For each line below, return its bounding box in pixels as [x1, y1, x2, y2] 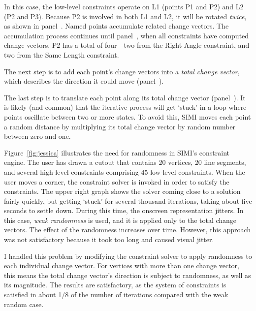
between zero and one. [4, 131, 71, 141]
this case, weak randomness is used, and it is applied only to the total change [4, 215, 237, 225]
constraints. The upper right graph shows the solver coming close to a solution [4, 186, 241, 196]
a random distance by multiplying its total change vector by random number [4, 121, 236, 131]
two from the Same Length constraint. [4, 49, 119, 60]
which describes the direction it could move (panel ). [4, 76, 164, 86]
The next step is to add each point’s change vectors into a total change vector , [4, 66, 240, 76]
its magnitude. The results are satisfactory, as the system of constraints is [4, 280, 226, 290]
